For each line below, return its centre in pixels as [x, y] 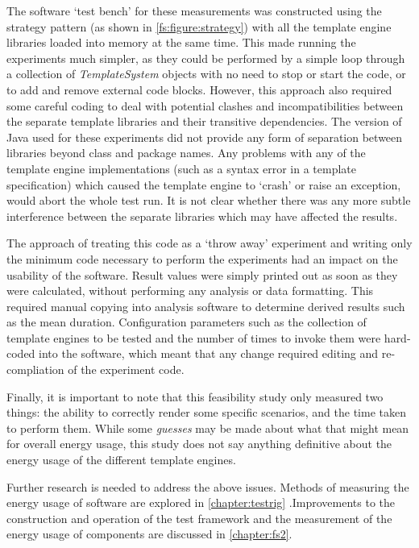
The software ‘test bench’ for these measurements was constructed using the [194, 10]
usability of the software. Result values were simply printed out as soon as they [202, 274]
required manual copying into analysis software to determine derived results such [206, 306]
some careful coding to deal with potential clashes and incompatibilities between [205, 105]
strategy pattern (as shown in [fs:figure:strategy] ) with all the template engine [199, 26]
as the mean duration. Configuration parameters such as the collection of [187, 322]
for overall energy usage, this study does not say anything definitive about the [199, 444]
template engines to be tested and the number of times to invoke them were [194, 337]
